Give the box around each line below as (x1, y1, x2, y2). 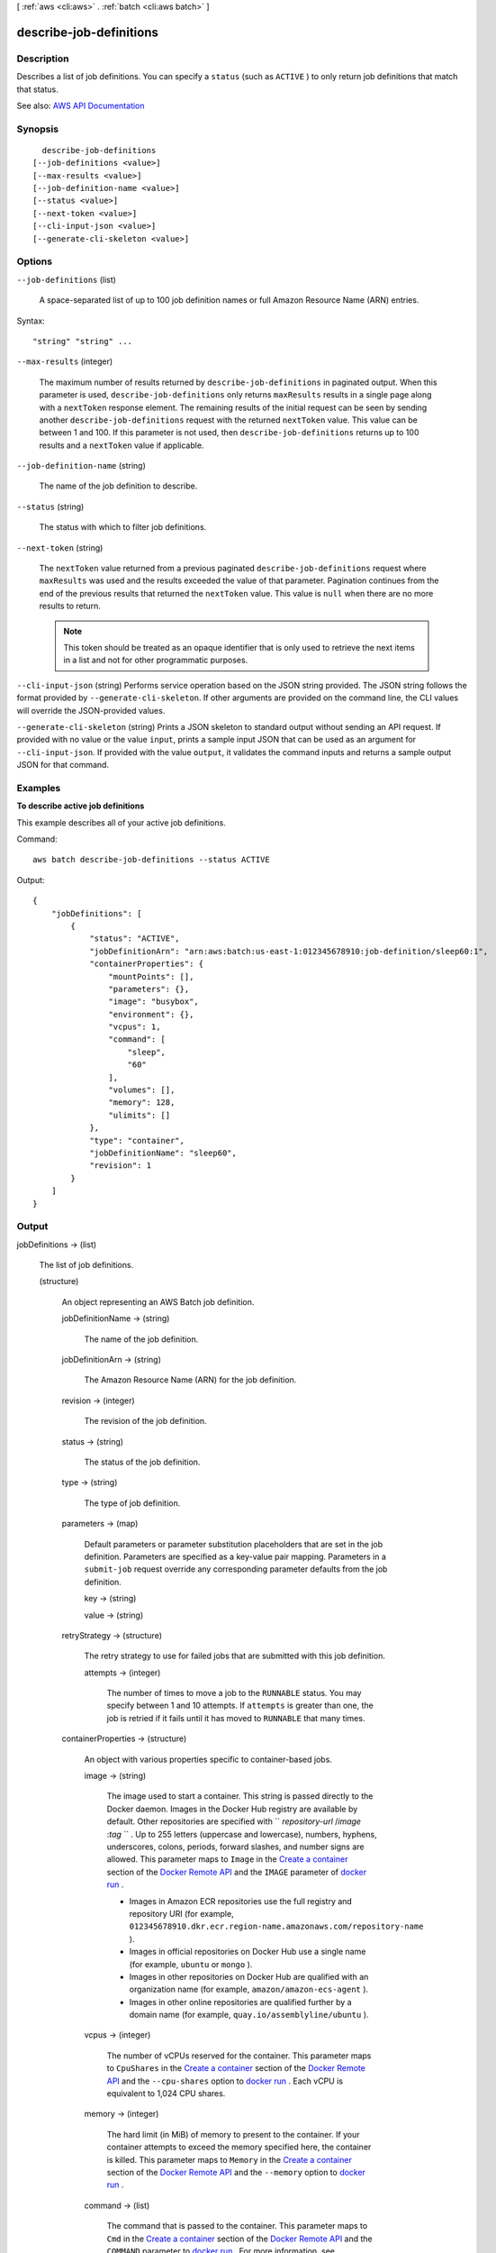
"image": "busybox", (108, 997, 200, 1007)
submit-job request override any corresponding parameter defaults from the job (84, 1564, 388, 1574)
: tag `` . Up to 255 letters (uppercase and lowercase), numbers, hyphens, (106, 1829, 377, 1839)
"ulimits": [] (108, 1109, 171, 1120)
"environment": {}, (108, 1009, 194, 1019)
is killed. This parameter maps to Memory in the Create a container (106, 2154, 353, 2165)
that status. (16, 84, 59, 95)
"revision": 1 (89, 1161, 152, 1171)
